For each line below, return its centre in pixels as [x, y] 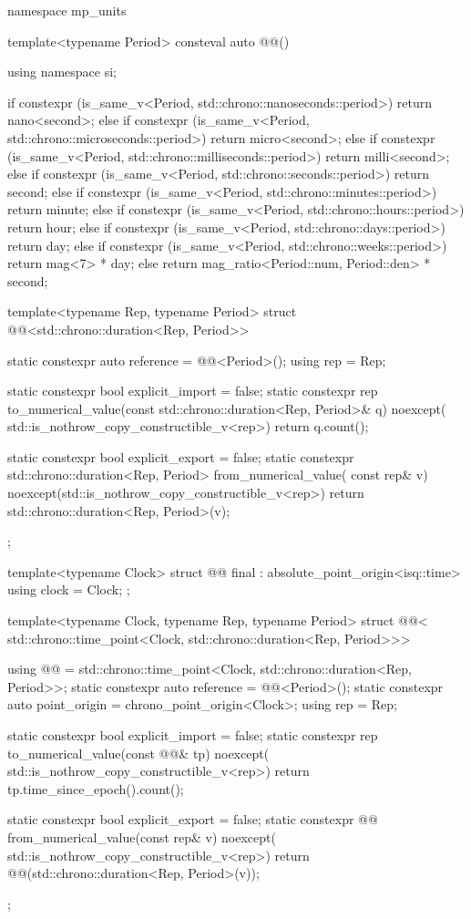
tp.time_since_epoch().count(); [96, 788]
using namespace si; [62, 72]
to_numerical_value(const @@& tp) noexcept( [138, 753]
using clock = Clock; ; [69, 589]
